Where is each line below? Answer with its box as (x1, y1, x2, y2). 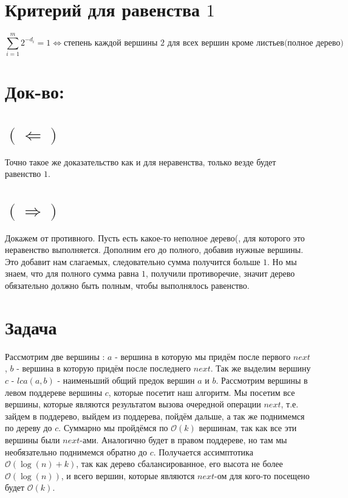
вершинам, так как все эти (199, 421, 297, 434)
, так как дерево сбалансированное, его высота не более (76, 457, 283, 470)
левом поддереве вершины (5, 386, 103, 398)
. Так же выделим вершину (210, 362, 311, 375)
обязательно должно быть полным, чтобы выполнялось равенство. (5, 279, 250, 292)
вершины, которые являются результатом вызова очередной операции (5, 398, 261, 410)
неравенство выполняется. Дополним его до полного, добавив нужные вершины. (5, 243, 304, 256)
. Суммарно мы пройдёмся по (58, 421, 168, 434)
